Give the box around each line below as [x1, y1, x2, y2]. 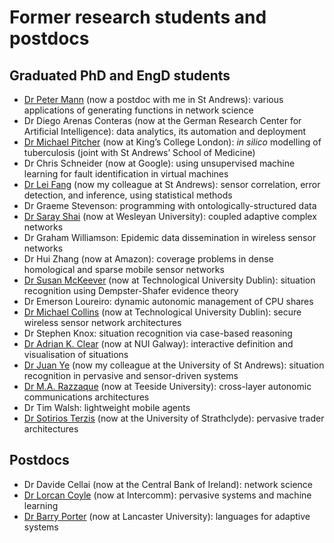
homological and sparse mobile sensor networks [23, 264, 225, 275]
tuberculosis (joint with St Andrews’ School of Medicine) [23, 147, 256, 158]
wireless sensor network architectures [23, 317, 182, 328]
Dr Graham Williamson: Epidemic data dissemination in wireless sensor [23, 232, 317, 243]
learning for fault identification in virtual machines [23, 168, 229, 180]
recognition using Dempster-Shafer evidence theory [23, 285, 239, 296]
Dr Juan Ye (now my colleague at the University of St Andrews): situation [23, 359, 325, 371]
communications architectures [23, 391, 150, 403]
